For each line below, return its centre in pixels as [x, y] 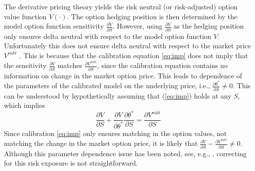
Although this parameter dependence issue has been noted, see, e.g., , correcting [125, 153]
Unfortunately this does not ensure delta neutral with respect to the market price [127, 46]
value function [25, 16]
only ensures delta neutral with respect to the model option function [108, 36]
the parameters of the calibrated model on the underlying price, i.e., [107, 85]
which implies [24, 105]
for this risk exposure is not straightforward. [71, 163]
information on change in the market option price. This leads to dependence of [123, 75]
